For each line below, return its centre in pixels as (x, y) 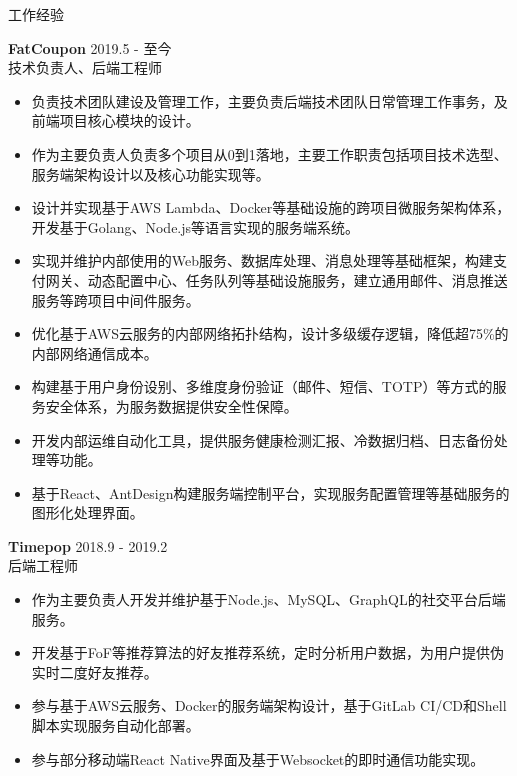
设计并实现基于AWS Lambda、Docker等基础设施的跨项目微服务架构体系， (271, 207)
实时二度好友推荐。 (94, 671)
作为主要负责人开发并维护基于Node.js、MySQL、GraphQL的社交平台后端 (268, 599)
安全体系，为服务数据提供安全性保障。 (171, 405)
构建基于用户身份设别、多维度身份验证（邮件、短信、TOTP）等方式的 (262, 386)
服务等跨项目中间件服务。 (115, 299)
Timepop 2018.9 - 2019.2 (88, 545)
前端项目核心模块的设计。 (115, 120)
